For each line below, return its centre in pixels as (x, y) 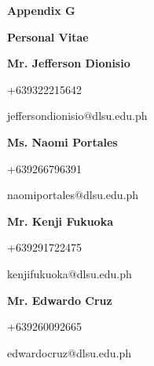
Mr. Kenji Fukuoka (60, 221)
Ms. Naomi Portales (62, 141)
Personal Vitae (48, 36)
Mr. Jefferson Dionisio (69, 63)
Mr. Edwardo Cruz (60, 300)
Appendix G (41, 10)
